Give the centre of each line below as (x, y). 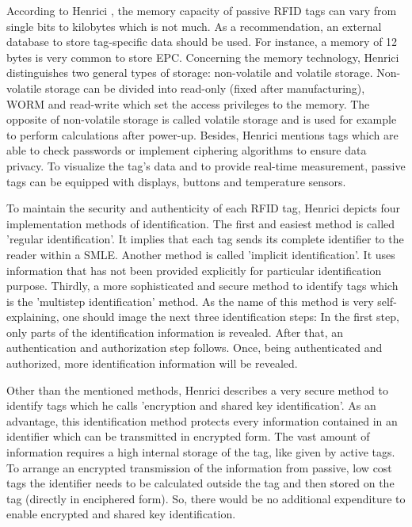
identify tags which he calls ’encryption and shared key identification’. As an (191, 405)
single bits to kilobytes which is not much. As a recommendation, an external (194, 26)
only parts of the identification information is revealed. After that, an (175, 332)
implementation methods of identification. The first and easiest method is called (201, 223)
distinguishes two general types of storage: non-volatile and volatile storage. (190, 73)
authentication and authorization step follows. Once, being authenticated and (195, 348)
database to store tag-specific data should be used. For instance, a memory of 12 (202, 42)
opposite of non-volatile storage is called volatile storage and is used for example (202, 119)
